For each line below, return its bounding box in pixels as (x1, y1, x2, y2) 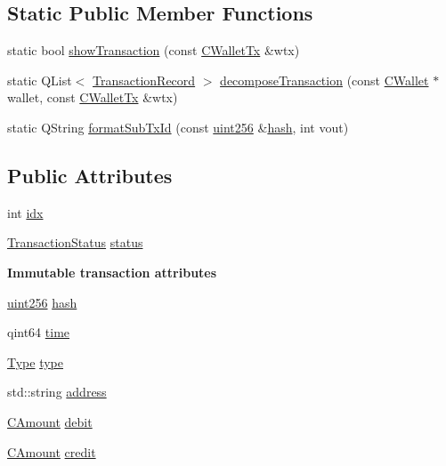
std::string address (7, 382, 107, 401)
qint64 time (7, 323, 70, 341)
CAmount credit (7, 442, 96, 461)
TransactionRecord (93, 70, 196, 89)
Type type (7, 352, 64, 371)
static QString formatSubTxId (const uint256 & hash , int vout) (7, 117, 349, 136)
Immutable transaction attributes (7, 262, 217, 281)
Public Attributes (7, 161, 173, 189)
